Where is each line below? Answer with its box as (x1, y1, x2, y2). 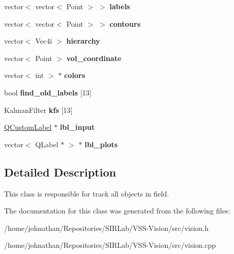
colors (64, 70, 85, 81)
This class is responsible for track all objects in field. (4, 188, 169, 199)
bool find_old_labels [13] (4, 87, 92, 97)
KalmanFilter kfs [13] (4, 104, 73, 115)
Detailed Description (4, 164, 116, 180)
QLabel (35, 139, 59, 149)
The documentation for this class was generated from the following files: (4, 205, 230, 216)
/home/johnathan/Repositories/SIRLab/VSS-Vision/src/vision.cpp (4, 240, 216, 250)
